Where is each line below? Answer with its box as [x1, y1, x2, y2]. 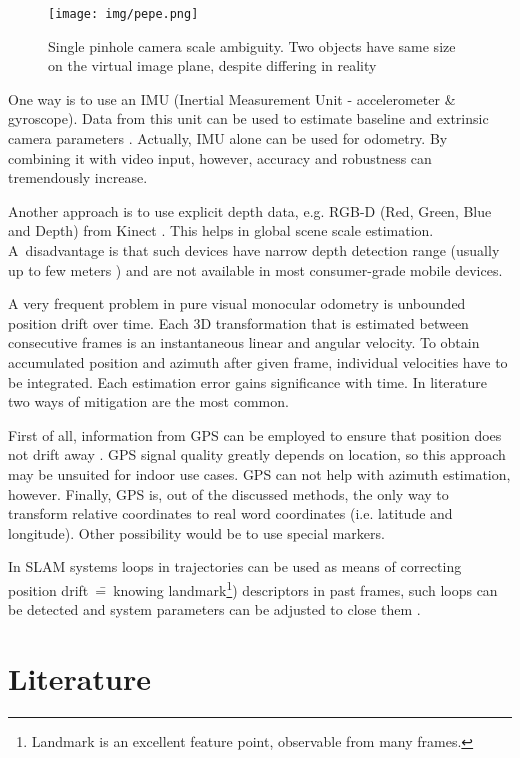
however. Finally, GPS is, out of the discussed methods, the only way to [8, 483, 449, 504]
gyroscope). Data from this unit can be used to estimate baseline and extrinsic [8, 108, 489, 129]
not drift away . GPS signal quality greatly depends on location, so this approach [8, 444, 506, 465]
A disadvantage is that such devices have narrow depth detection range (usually [8, 240, 500, 260]
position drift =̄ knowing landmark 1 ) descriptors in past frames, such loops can [8, 576, 498, 600]
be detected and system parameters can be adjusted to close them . [8, 599, 421, 620]
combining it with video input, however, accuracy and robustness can [8, 147, 432, 168]
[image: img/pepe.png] [48, 7, 199, 21]
